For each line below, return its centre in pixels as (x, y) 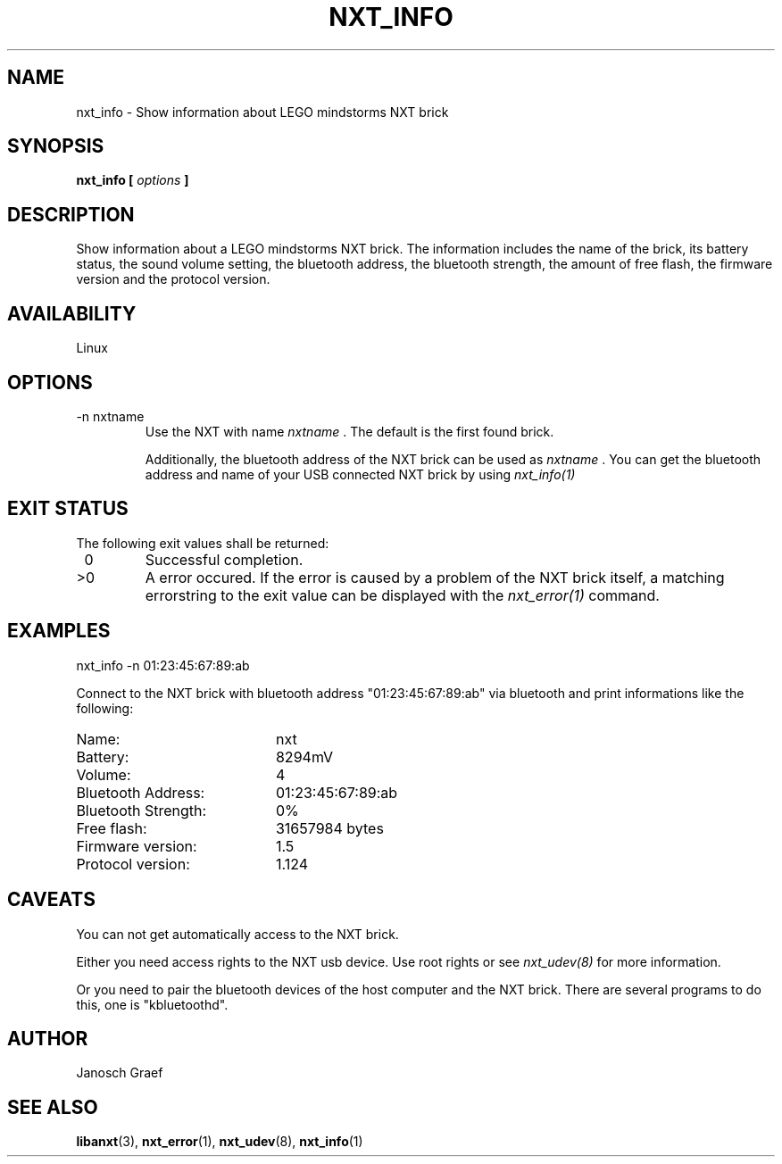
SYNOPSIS (56, 146)
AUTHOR (48, 1038)
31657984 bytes (329, 828)
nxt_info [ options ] (133, 180)
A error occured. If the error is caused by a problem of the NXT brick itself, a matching (435, 577)
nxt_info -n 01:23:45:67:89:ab (163, 665)
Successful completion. (224, 559)
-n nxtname (110, 416)
